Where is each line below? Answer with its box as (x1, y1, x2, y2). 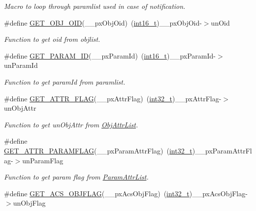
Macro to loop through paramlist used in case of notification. (4, 1, 186, 11)
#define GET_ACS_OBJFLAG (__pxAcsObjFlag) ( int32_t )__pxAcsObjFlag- (4, 188, 248, 198)
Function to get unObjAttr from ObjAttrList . (4, 119, 138, 129)
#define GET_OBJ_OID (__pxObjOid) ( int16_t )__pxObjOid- (4, 17, 202, 28)
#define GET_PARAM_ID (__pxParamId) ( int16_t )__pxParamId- (4, 50, 216, 60)
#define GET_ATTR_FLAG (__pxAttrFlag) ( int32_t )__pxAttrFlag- (4, 93, 222, 103)
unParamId (4, 60, 38, 70)
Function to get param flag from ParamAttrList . (4, 172, 149, 182)
